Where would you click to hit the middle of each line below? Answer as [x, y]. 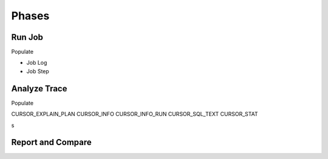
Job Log [37, 63]
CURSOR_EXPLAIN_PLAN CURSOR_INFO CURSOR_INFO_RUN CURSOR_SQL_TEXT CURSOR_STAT [135, 114]
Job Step [38, 71]
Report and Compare [52, 142]
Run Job [27, 37]
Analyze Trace [39, 89]
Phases [30, 16]
